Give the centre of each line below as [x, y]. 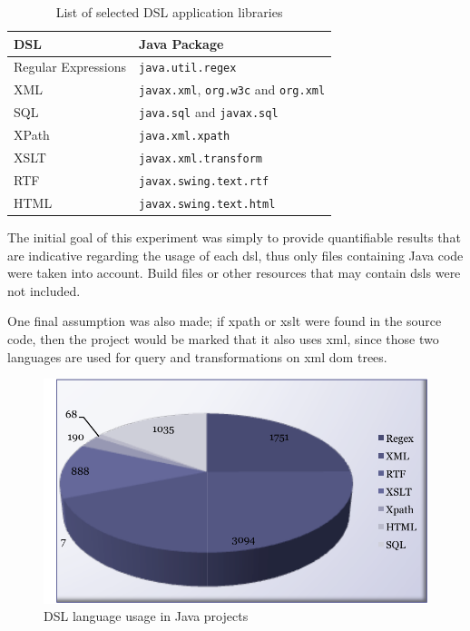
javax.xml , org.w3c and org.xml [232, 89]
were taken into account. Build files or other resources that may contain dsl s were [234, 273]
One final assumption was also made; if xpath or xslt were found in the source [225, 321]
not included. [44, 290]
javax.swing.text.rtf [204, 181]
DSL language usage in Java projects [146, 616]
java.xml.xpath [184, 137]
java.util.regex [187, 69]
